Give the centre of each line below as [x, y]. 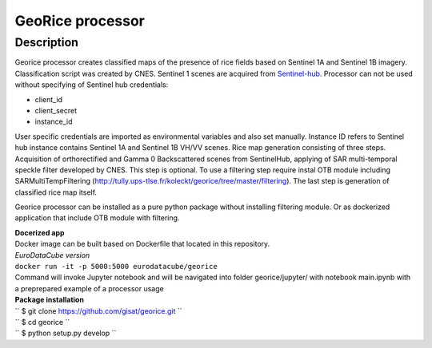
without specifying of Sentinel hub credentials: [92, 85]
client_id [49, 99]
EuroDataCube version [52, 255]
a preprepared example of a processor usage [89, 288]
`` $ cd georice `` [42, 322]
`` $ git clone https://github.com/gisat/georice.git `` [99, 310]
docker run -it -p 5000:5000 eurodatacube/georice [116, 267]
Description [47, 42]
